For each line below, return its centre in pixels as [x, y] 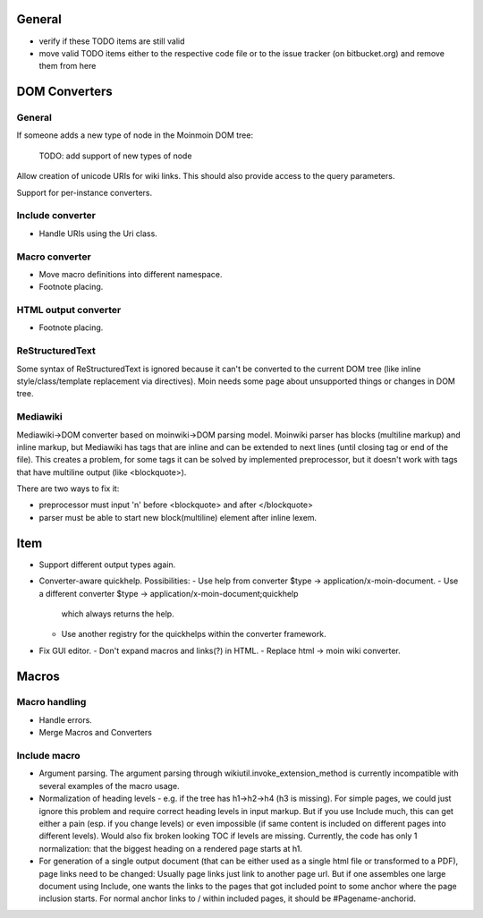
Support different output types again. [107, 565]
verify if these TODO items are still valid [112, 41]
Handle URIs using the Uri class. [98, 234]
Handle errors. [66, 719]
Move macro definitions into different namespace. [131, 274]
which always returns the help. [118, 614]
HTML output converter [69, 310]
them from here [68, 66]
